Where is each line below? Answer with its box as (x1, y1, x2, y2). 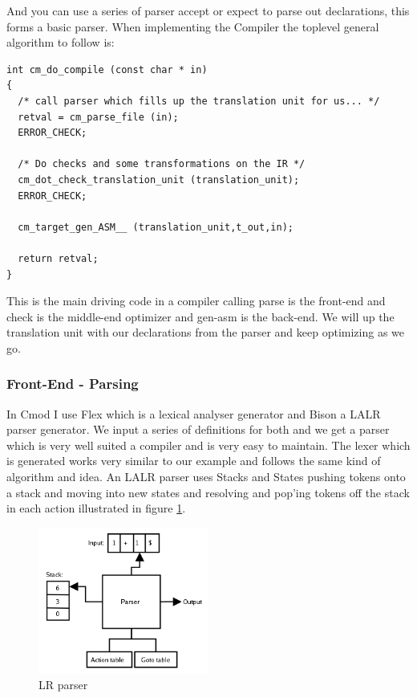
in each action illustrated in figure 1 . (6, 500, 186, 516)
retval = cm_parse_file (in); (18, 111, 179, 123)
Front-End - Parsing (6, 373, 139, 394)
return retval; (18, 252, 99, 264)
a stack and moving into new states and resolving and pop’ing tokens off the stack (6, 484, 410, 500)
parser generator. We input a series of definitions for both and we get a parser (6, 421, 390, 438)
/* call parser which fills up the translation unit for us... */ (18, 95, 380, 107)
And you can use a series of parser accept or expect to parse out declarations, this (6, 2, 410, 18)
